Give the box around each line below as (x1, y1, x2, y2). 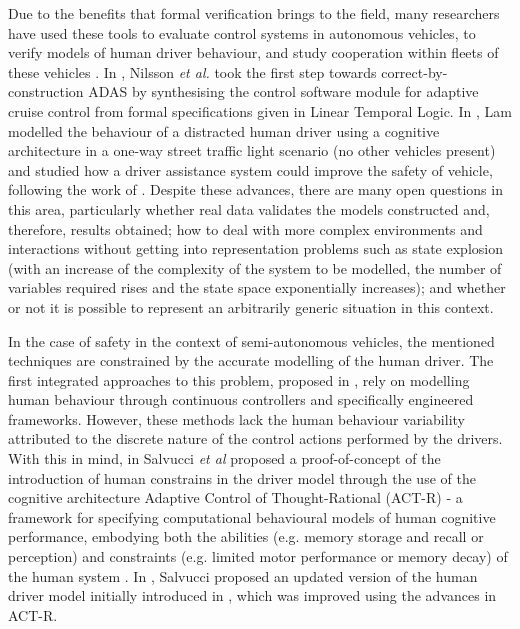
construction (8, 81, 84, 102)
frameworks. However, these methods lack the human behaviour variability (8, 408, 465, 429)
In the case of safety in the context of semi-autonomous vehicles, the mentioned (8, 330, 495, 351)
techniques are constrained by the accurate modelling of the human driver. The (8, 350, 494, 371)
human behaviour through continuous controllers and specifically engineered (8, 389, 474, 410)
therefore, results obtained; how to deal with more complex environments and (8, 218, 483, 239)
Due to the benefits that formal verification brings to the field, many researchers (8, 3, 500, 23)
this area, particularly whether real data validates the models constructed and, (8, 198, 490, 219)
